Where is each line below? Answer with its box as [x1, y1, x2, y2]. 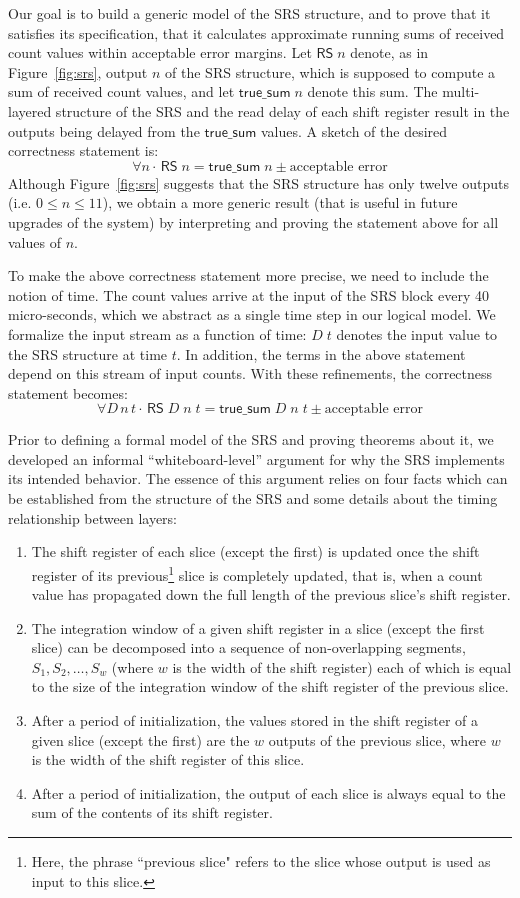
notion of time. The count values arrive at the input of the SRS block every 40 [8, 284, 490, 305]
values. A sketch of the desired [260, 120, 448, 141]
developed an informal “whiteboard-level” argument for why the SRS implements [8, 448, 505, 469]
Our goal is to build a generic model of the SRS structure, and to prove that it [8, 3, 491, 23]
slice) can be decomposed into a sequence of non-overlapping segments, [31, 637, 466, 658]
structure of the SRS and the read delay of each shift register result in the [55, 100, 510, 121]
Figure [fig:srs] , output [8, 61, 148, 82]
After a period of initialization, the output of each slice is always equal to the [31, 782, 506, 803]
